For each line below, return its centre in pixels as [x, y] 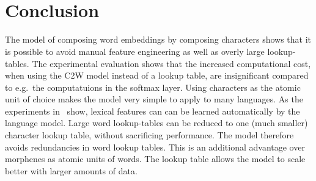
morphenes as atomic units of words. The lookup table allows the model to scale [155, 159]
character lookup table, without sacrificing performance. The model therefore [149, 135]
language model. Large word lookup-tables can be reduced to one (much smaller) [156, 123]
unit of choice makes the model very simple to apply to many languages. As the [154, 99]
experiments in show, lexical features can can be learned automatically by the [152, 111]
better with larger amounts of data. [71, 170]
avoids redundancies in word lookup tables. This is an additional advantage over [155, 147]
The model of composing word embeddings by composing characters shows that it [158, 39]
